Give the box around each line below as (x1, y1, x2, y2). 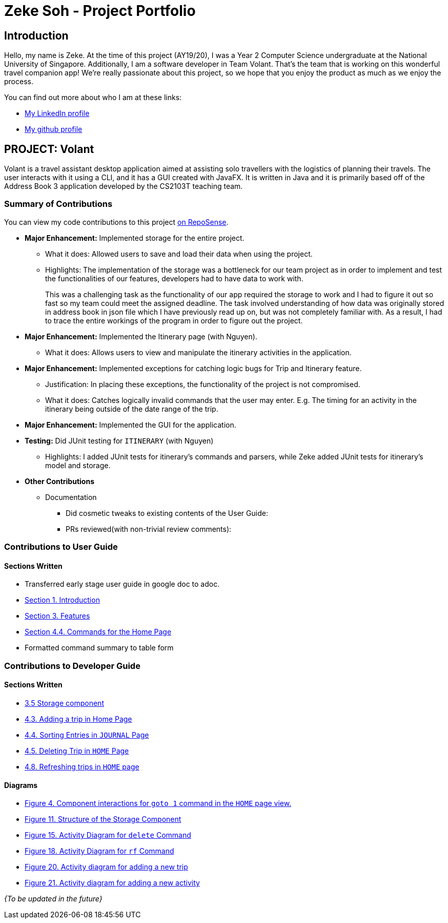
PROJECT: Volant (4, 142, 94, 156)
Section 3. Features (25, 611, 90, 621)
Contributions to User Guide (4, 542, 118, 552)
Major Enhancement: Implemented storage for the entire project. (25, 233, 245, 242)
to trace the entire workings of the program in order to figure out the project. (45, 316, 303, 325)
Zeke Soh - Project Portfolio (4, 2, 196, 20)
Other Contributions (25, 476, 94, 486)
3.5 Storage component (25, 698, 104, 707)
